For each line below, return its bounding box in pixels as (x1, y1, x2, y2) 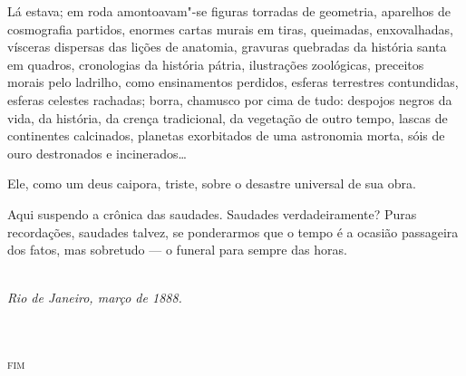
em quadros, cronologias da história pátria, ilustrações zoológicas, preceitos (7, 54, 424, 73)
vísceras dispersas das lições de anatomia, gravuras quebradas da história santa (7, 37, 447, 56)
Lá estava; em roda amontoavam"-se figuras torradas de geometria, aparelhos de (7, 2, 451, 20)
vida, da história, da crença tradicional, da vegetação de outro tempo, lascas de (7, 108, 448, 127)
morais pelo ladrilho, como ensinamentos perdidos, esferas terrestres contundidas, (7, 72, 459, 92)
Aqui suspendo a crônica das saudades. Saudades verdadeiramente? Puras (7, 204, 417, 223)
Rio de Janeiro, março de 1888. (7, 288, 182, 307)
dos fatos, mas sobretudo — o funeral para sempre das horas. (7, 240, 347, 259)
